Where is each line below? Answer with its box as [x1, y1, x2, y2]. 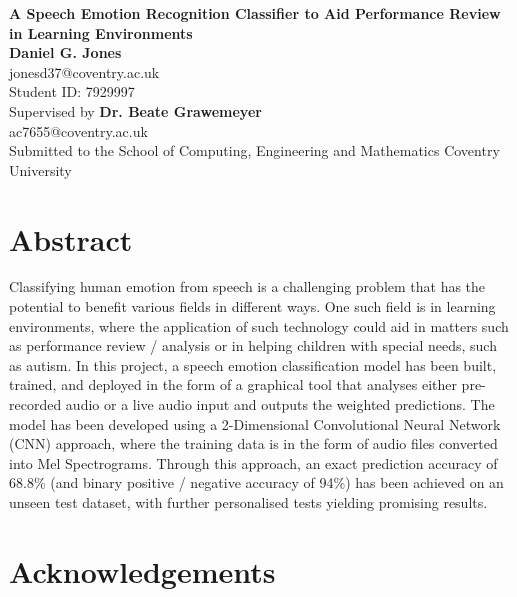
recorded [9, 394, 62, 415]
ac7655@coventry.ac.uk [9, 120, 148, 141]
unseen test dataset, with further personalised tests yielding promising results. [9, 492, 488, 512]
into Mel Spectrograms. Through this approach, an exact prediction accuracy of [9, 452, 498, 473]
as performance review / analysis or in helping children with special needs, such [9, 335, 497, 356]
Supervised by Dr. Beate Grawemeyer [9, 100, 262, 121]
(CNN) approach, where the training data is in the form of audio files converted [9, 433, 498, 454]
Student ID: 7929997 [9, 81, 135, 102]
